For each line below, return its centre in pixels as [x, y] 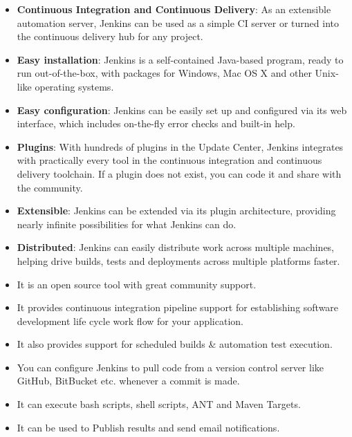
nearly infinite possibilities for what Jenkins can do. [127, 224]
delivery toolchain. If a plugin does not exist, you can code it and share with [179, 173]
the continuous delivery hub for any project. [110, 36]
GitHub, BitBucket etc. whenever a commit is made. [128, 381]
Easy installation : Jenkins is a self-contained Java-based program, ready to [180, 59]
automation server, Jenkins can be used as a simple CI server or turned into [178, 22]
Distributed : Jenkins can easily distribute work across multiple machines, [176, 247]
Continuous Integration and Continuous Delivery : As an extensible [174, 9]
